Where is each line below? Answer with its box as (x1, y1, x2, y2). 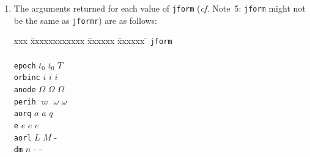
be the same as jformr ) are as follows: (13, 13, 157, 26)
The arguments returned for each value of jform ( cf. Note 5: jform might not (13, 2, 306, 14)
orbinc (13, 73, 40, 82)
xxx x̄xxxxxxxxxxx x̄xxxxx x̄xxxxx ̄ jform (13, 34, 172, 47)
